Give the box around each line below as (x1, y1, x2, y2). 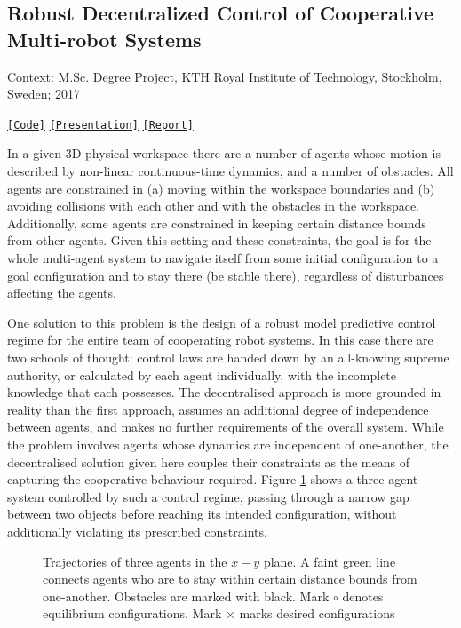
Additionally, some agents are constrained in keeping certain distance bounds (7, 213, 426, 232)
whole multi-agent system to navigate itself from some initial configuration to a (7, 249, 439, 266)
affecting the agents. (7, 283, 116, 302)
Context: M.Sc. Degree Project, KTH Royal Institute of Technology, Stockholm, (7, 67, 442, 85)
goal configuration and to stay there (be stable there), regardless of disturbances (7, 266, 444, 284)
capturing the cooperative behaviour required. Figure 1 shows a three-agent (7, 470, 418, 489)
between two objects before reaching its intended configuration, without (7, 505, 397, 523)
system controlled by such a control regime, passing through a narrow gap (7, 487, 409, 505)
